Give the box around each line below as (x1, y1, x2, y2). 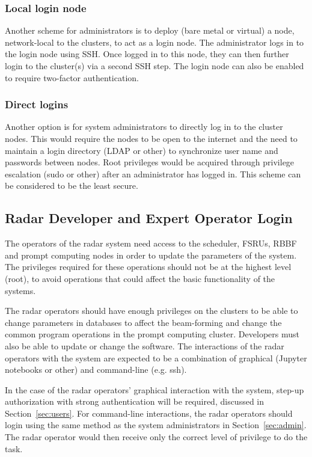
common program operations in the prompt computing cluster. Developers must (5, 328, 299, 340)
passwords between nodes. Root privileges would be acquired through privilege (5, 156, 295, 168)
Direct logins (5, 97, 69, 112)
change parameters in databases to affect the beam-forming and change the (5, 316, 282, 328)
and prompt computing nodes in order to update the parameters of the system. (5, 248, 297, 261)
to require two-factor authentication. (5, 71, 139, 84)
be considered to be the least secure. (5, 179, 138, 192)
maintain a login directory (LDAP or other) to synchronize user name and (5, 144, 278, 156)
